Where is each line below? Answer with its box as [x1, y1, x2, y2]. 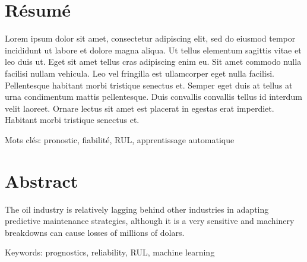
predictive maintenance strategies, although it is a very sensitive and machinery [5, 214, 295, 227]
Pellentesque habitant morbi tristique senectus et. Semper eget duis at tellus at [5, 78, 293, 91]
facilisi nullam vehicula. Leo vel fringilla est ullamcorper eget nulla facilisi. [5, 67, 275, 79]
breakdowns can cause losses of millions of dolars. [5, 226, 185, 238]
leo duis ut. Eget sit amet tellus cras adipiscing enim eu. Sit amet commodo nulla [5, 55, 302, 68]
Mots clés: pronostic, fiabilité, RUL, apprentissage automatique [5, 133, 235, 146]
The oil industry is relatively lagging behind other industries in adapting [5, 203, 269, 215]
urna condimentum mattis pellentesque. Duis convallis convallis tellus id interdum [5, 90, 302, 103]
